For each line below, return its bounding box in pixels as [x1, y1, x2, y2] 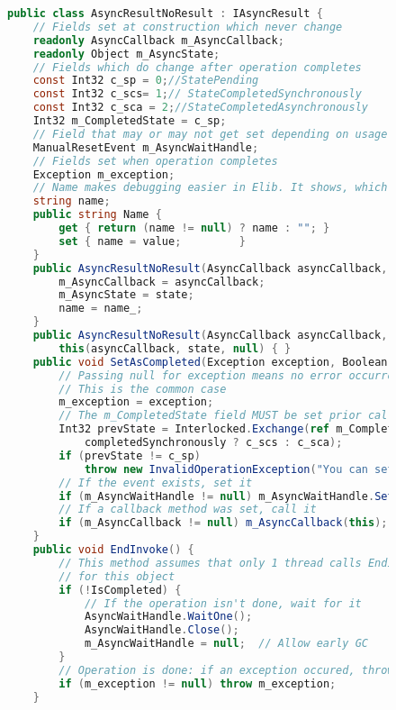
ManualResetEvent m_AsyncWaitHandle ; [32, 141, 259, 154]
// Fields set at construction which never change [32, 20, 343, 33]
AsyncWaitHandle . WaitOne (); [84, 610, 253, 624]
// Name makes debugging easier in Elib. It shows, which [32, 181, 388, 195]
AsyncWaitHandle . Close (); [84, 624, 239, 637]
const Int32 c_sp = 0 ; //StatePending [32, 74, 259, 87]
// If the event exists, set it [58, 476, 253, 489]
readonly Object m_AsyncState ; [32, 47, 220, 60]
